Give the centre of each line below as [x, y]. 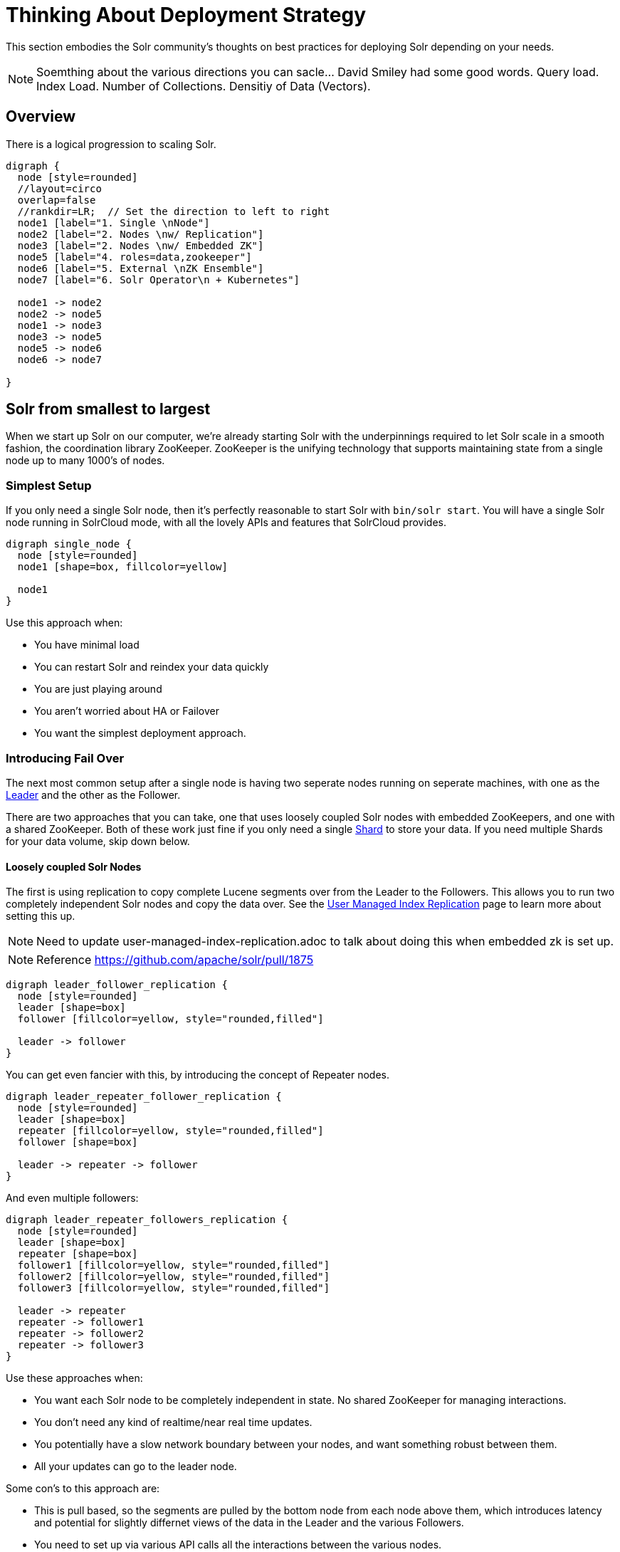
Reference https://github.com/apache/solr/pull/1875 [175, 960]
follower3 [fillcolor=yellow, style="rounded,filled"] [174, 1288]
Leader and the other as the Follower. [93, 795]
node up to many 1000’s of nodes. [85, 461]
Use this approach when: [64, 623]
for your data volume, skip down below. [98, 841]
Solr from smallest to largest [108, 409]
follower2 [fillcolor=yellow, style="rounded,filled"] [174, 1277]
